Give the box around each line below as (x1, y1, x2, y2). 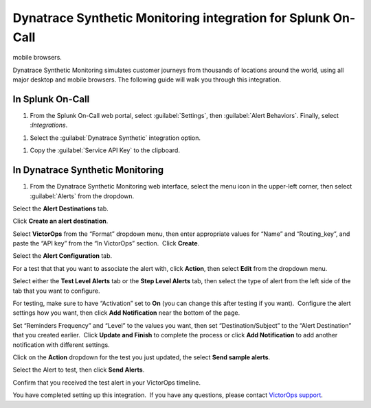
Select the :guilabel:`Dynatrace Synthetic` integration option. (30, 134, 201, 142)
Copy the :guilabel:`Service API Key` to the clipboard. (30, 146, 180, 154)
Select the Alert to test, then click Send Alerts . (12, 365, 145, 374)
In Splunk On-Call (12, 93, 90, 105)
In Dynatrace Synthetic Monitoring (12, 165, 164, 176)
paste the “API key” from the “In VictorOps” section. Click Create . (12, 239, 200, 248)
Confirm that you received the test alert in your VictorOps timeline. (12, 378, 201, 387)
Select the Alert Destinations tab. (12, 204, 109, 213)
